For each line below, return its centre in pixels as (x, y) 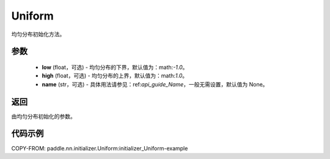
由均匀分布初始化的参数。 (43, 116)
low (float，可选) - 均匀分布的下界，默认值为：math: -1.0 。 (115, 67)
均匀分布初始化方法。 (38, 34)
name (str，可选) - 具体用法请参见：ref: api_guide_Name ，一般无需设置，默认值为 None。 (155, 84)
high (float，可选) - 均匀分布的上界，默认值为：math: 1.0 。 (115, 76)
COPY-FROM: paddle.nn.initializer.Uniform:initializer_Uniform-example (100, 148)
